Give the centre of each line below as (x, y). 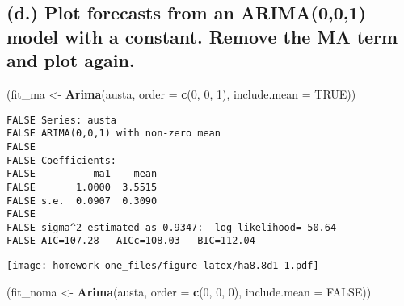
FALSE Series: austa (62, 120)
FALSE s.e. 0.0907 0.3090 (82, 201)
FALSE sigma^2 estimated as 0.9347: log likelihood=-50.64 (172, 227)
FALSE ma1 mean (82, 174)
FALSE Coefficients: (62, 160)
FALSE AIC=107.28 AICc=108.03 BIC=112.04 (131, 241)
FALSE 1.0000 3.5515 (82, 187)
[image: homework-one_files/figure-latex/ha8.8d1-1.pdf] (163, 266)
